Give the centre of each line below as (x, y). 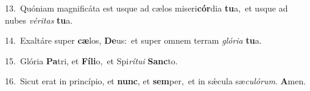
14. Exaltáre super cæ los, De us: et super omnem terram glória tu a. (133, 40)
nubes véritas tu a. (39, 20)
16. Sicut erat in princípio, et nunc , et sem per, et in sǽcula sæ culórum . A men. (156, 81)
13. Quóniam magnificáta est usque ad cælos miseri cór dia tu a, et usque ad (146, 8)
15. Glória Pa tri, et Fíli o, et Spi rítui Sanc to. (91, 60)
